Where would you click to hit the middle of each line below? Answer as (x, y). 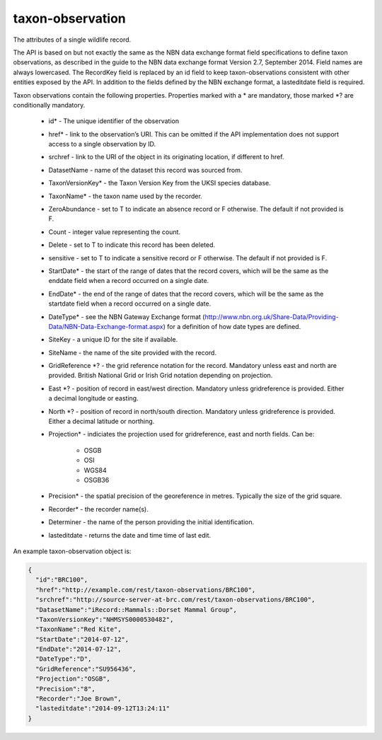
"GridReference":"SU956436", (86, 669)
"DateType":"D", (64, 659)
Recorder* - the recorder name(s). (98, 509)
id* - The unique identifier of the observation (114, 121)
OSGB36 (97, 480)
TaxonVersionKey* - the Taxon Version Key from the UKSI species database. (160, 183)
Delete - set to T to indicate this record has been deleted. (132, 245)
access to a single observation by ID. (102, 144)
